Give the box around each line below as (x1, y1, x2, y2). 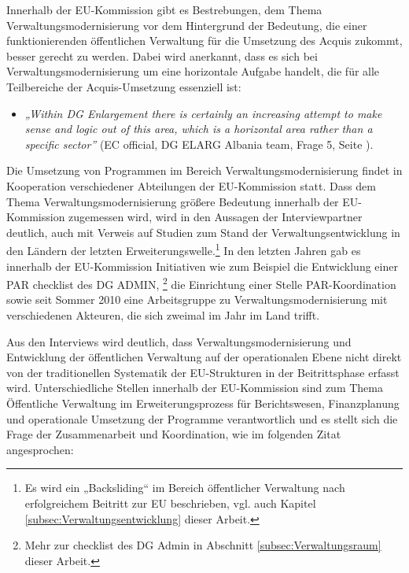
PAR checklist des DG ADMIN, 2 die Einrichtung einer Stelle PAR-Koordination (6, 274, 396, 292)
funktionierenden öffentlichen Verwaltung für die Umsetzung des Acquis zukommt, (6, 32, 403, 49)
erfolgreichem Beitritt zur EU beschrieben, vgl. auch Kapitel (24, 494, 316, 511)
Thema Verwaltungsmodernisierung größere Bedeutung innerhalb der (6, 193, 339, 209)
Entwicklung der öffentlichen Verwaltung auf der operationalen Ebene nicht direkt (6, 349, 402, 365)
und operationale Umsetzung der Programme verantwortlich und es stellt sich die (6, 410, 398, 427)
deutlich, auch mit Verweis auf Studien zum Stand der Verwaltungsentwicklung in (6, 224, 400, 240)
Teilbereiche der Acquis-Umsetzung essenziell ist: (6, 78, 241, 94)
